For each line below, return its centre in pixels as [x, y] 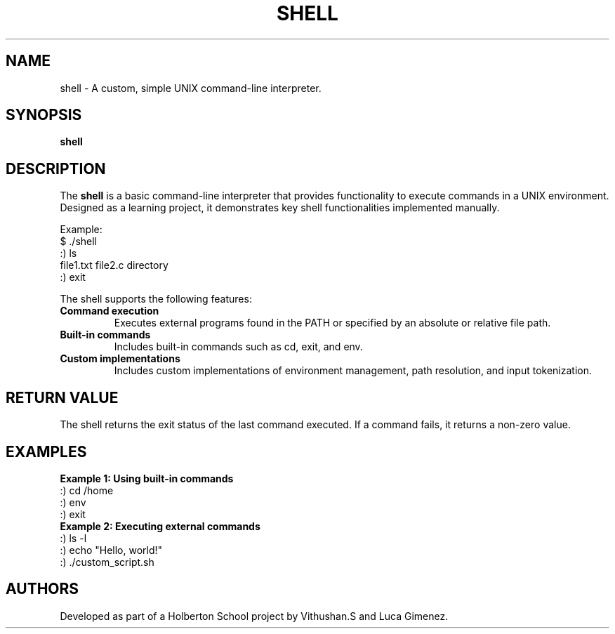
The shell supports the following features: [156, 299]
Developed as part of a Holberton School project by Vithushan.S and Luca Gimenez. [254, 616]
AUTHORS [42, 589]
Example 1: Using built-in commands [147, 478]
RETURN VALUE [62, 397]
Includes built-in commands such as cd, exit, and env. [238, 347]
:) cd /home [87, 490]
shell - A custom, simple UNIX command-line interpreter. [191, 88]
